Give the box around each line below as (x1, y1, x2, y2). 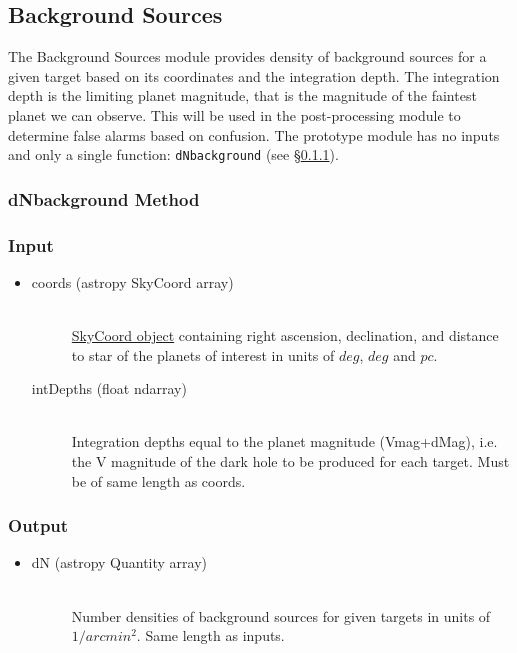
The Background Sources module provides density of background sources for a (8, 46, 487, 67)
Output (8, 513, 69, 538)
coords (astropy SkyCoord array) (31, 271, 234, 292)
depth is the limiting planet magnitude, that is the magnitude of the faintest (8, 85, 477, 106)
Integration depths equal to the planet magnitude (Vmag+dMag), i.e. (71, 431, 498, 452)
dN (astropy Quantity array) (31, 552, 208, 573)
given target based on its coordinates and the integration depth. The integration (8, 65, 500, 86)
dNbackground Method (8, 186, 200, 211)
